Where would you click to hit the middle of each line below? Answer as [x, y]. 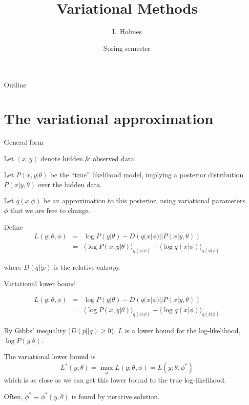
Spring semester [127, 48]
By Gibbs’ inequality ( [37, 330]
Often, [13, 396]
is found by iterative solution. [116, 396]
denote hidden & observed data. [88, 158]
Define [13, 226]
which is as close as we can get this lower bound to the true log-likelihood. [115, 380]
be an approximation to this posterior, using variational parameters [144, 201]
